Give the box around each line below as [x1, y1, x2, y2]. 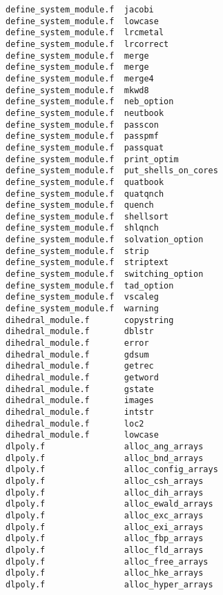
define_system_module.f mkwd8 [6, 85, 149, 95]
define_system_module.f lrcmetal [6, 28, 164, 38]
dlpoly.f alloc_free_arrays [6, 556, 209, 567]
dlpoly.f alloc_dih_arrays [6, 487, 204, 498]
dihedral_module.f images [6, 396, 154, 406]
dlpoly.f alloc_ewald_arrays [6, 499, 213, 509]
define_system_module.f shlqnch [6, 223, 159, 233]
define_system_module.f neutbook [6, 108, 164, 118]
